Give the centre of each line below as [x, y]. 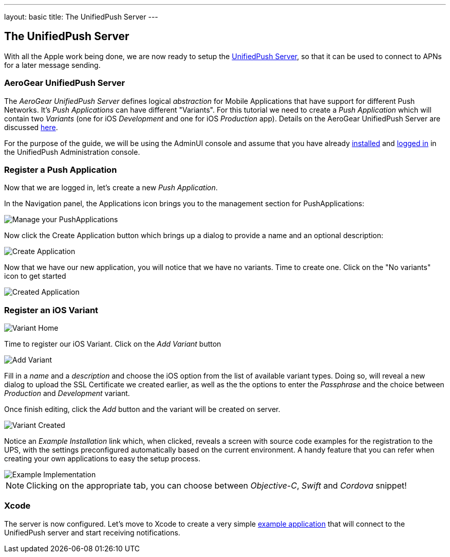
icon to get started [35, 276]
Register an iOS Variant [51, 310]
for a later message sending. [52, 65]
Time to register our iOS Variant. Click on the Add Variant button [113, 344]
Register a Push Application [61, 169]
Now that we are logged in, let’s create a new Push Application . [111, 188]
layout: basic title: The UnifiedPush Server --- [81, 17]
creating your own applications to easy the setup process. [102, 459]
